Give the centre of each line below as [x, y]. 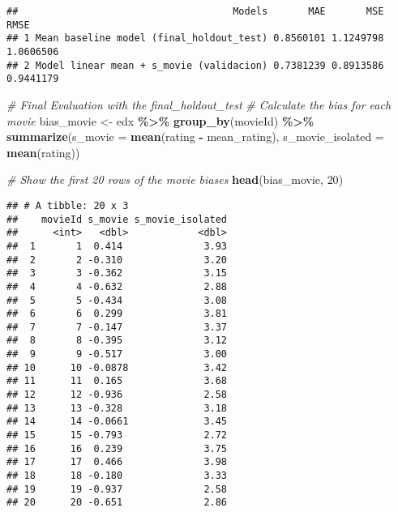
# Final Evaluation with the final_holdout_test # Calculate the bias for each [199, 104]
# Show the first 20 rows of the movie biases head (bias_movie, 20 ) [175, 179]
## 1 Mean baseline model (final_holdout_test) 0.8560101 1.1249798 [195, 38]
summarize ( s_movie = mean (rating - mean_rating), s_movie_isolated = [195, 137]
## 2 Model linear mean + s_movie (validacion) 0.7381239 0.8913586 [195, 65]
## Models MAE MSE [195, 11]
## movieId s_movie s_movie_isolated [117, 219]
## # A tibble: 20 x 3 [68, 205]
